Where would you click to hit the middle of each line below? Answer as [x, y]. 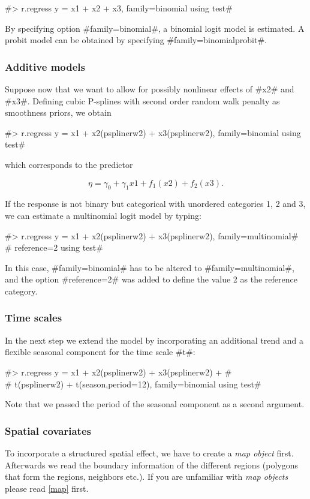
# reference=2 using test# [54, 247]
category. [21, 291]
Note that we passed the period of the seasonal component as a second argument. [155, 404]
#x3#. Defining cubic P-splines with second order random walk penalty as [142, 100]
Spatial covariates [48, 430]
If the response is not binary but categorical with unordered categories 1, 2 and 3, [155, 204]
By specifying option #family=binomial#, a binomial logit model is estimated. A [155, 28]
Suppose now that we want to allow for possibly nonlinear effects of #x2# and [150, 89]
